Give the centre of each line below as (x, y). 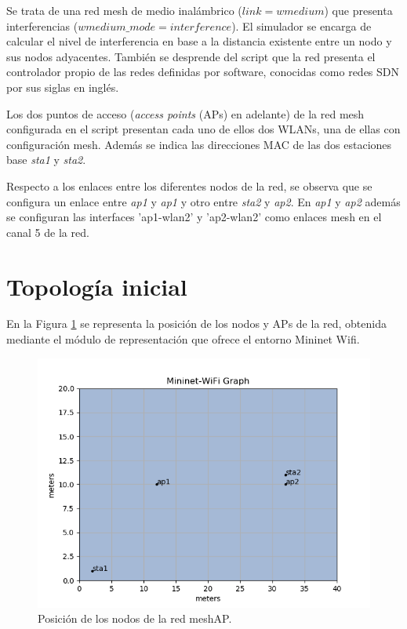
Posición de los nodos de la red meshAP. (135, 618)
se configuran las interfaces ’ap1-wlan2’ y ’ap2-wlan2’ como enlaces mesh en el (194, 217)
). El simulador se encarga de (302, 25)
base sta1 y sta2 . (46, 160)
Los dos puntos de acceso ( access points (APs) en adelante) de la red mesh (185, 113)
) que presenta (358, 10)
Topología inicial (97, 286)
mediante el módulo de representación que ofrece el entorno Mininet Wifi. (183, 339)
